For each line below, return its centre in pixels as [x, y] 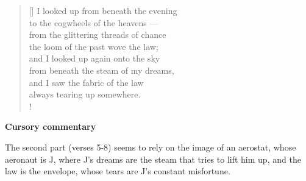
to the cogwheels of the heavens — [94, 22]
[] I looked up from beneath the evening [103, 10]
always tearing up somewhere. [85, 94]
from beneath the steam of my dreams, [101, 70]
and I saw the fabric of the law [86, 82]
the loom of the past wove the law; [94, 46]
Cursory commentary [51, 126]
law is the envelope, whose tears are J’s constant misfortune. [118, 171]
